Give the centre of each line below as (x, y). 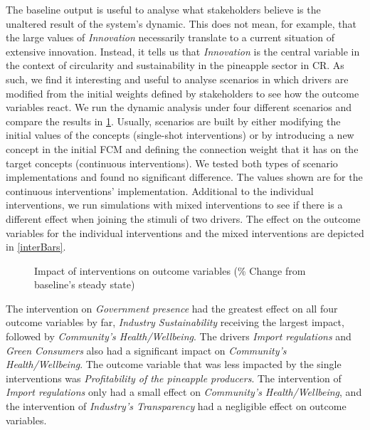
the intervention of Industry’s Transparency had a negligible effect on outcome (176, 406)
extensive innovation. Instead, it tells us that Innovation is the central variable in (183, 51)
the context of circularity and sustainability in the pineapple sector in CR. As (175, 65)
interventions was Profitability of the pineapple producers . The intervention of (174, 378)
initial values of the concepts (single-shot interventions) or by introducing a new (180, 135)
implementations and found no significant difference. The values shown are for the (184, 177)
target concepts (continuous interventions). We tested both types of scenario (172, 163)
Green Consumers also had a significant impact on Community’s (146, 350)
